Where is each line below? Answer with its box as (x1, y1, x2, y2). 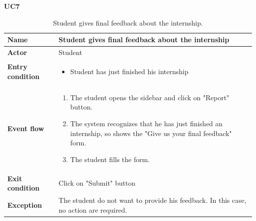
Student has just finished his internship (70, 66, 189, 76)
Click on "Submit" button (59, 178, 135, 188)
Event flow (7, 123, 44, 133)
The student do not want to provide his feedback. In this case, (59, 194, 247, 205)
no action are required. (59, 204, 128, 215)
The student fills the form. (70, 154, 150, 164)
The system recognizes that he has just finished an (70, 118, 223, 128)
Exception (7, 199, 42, 210)
